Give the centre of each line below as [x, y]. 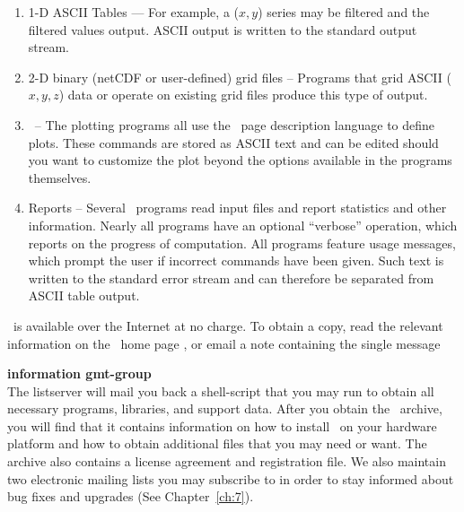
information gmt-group [79, 373]
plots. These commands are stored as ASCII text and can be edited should [233, 142]
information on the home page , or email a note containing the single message [224, 343]
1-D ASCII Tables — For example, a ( [134, 12]
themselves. [60, 177]
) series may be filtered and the [344, 12]
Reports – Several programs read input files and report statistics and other [237, 208]
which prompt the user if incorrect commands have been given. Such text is [236, 260]
